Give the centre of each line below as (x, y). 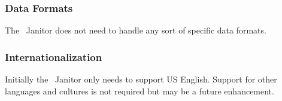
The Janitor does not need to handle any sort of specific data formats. (136, 30)
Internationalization (54, 56)
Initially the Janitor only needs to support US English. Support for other (141, 79)
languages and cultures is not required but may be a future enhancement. (140, 91)
